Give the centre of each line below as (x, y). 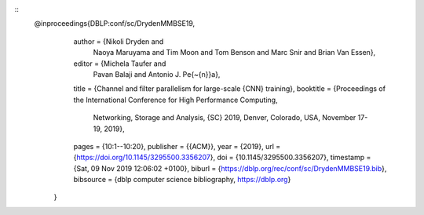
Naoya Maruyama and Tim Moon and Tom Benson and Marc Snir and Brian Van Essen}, (234, 53)
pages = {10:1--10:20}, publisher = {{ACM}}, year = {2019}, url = (177, 146)
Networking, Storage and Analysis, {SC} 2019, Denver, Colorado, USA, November (225, 118)
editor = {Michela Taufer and (120, 64)
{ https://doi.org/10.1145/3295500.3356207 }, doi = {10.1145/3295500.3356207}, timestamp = (222, 158)
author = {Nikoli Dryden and (119, 41)
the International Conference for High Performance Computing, (175, 100)
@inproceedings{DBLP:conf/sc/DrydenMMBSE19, (115, 24)
